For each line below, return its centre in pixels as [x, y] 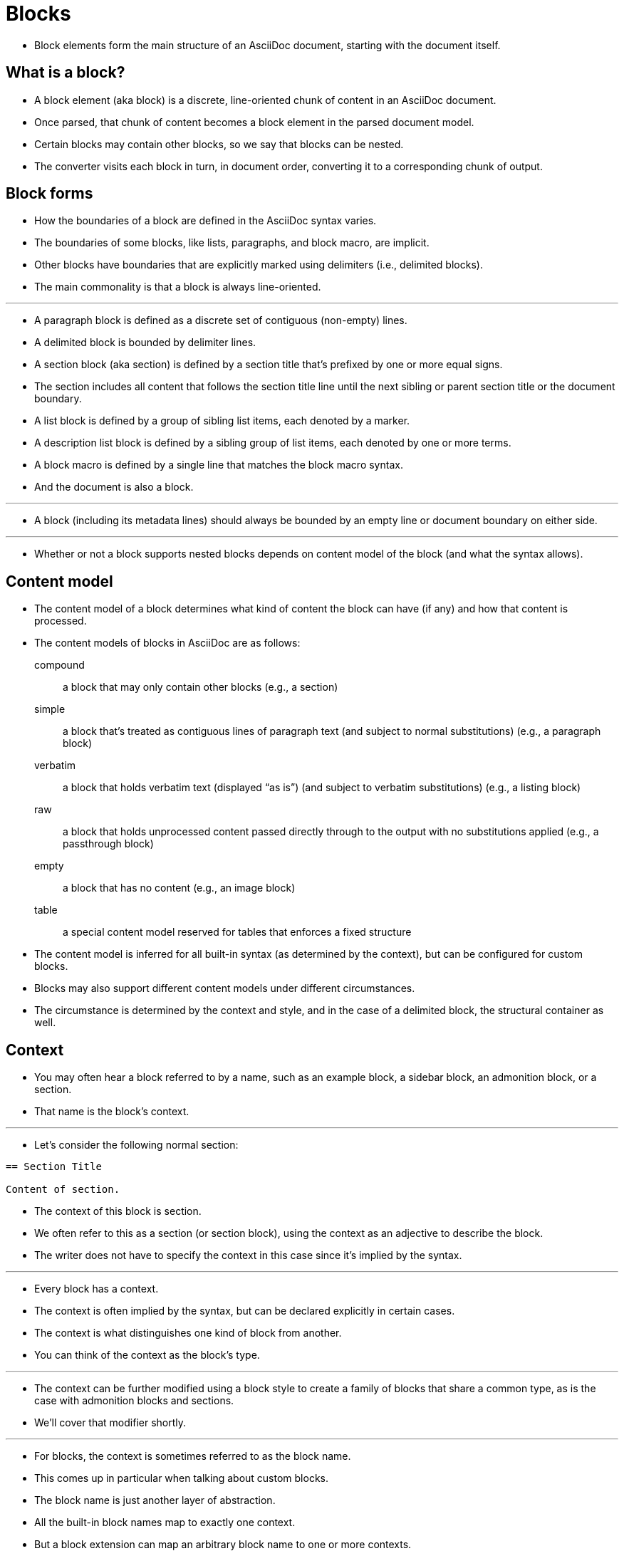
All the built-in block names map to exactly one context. [165, 1523]
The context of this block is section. [118, 1211]
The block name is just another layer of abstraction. [155, 1500]
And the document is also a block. [114, 487]
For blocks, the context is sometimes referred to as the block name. [193, 1456]
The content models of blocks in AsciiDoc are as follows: [167, 643]
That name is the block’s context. [112, 1112]
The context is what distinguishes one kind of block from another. [188, 1333]
